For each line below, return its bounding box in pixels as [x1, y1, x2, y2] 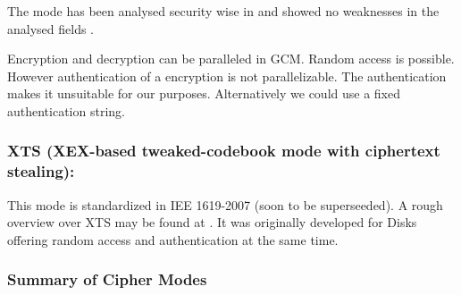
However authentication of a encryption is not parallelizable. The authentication [7, 66, 447, 85]
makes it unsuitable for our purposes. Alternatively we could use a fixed [7, 84, 400, 103]
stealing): [7, 160, 75, 182]
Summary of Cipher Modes [7, 268, 207, 291]
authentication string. [7, 101, 125, 120]
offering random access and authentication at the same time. [7, 230, 339, 249]
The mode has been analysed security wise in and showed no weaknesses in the [7, 2, 440, 20]
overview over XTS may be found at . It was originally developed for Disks [7, 213, 417, 232]
